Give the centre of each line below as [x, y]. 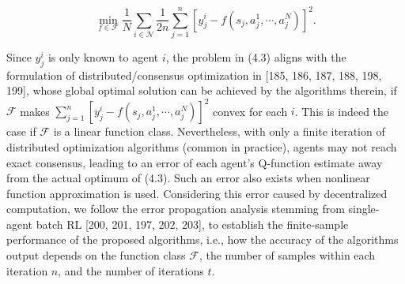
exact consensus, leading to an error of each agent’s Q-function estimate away [195, 162]
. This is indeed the [342, 111]
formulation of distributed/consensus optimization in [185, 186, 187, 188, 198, [194, 75]
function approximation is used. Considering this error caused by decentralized [197, 193]
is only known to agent [103, 56]
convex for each [250, 111]
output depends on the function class [96, 255]
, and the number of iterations [131, 270]
